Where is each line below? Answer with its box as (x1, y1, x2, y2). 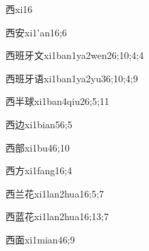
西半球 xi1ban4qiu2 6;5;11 (5, 94, 109, 108)
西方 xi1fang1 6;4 (5, 163, 72, 178)
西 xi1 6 (5, 2, 33, 16)
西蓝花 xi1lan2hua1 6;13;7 (5, 209, 109, 224)
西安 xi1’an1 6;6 (5, 25, 67, 39)
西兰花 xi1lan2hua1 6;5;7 (5, 186, 104, 200)
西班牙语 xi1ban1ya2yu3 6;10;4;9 (5, 71, 138, 85)
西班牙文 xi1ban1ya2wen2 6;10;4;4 (5, 48, 144, 62)
